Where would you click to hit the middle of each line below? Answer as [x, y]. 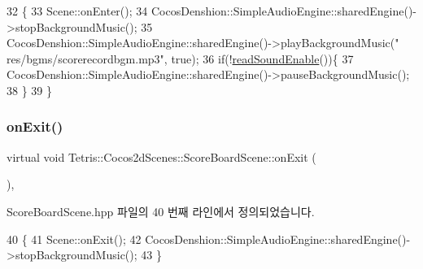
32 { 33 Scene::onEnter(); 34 [77, 11]
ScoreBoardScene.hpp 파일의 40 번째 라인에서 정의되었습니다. [161, 211]
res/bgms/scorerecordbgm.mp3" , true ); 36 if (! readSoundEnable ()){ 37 [180, 58]
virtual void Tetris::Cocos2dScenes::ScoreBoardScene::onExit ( [161, 156]
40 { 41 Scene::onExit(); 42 [74, 239]
